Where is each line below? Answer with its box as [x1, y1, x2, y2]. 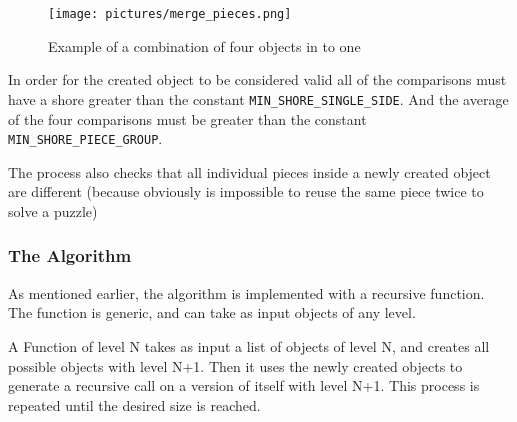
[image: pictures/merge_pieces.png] [48, 7, 292, 21]
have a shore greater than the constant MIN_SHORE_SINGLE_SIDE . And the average [8, 88, 509, 109]
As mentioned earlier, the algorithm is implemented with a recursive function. [8, 282, 485, 303]
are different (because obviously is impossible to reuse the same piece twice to [8, 181, 484, 202]
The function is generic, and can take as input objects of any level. [8, 302, 416, 323]
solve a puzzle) [8, 200, 98, 221]
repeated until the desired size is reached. [8, 394, 261, 415]
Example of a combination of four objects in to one [48, 35, 361, 56]
